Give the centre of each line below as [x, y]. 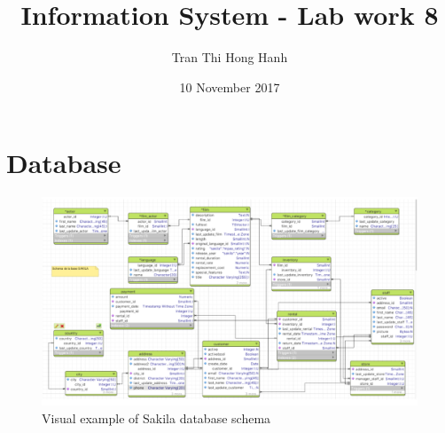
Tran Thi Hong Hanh [230, 57]
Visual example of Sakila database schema [156, 418]
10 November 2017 [230, 87]
